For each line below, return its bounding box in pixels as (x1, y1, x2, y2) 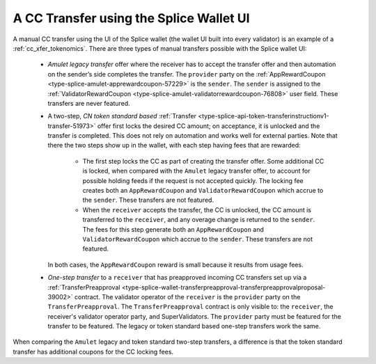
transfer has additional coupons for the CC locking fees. (13, 347, 174, 356)
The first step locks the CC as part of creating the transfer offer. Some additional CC (82, 157, 324, 165)
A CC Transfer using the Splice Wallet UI (13, 10, 250, 26)
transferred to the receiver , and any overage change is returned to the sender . (82, 216, 315, 224)
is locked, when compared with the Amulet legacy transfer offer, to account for (82, 167, 311, 175)
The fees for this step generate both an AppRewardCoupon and (82, 225, 265, 233)
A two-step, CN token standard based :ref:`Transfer (47, 112, 196, 120)
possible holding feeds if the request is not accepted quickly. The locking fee (82, 176, 304, 184)
